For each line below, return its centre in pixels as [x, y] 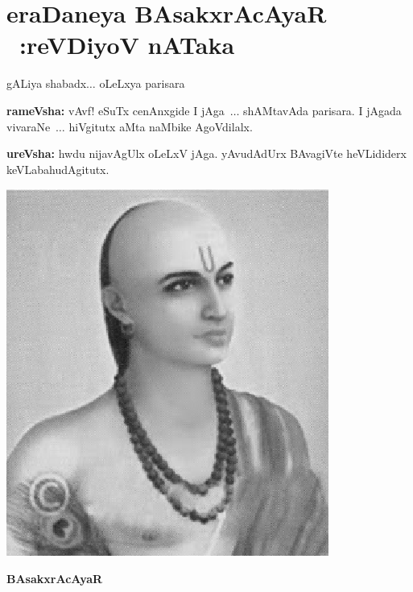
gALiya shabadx [47, 83]
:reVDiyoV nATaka [127, 45]
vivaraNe [29, 126]
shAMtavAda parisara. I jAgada [322, 110]
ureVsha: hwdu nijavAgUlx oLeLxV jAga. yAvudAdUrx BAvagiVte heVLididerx [206, 153]
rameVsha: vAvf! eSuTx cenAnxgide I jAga [116, 110]
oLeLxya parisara [142, 83]
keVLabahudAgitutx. [58, 169]
